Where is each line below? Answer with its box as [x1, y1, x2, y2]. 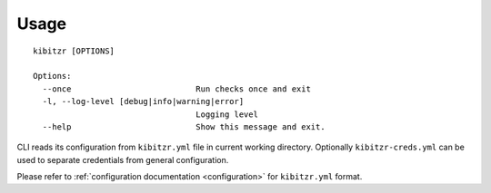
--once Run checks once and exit [42, 83, 311, 94]
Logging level [195, 109, 259, 120]
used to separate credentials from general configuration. [16, 154, 229, 165]
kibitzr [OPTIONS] [33, 45, 115, 56]
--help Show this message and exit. [42, 121, 326, 131]
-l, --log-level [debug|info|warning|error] [42, 96, 245, 107]
